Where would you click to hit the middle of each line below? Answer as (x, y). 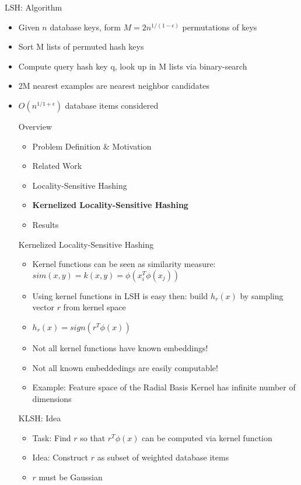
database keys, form (85, 27)
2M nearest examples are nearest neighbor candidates (114, 86)
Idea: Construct (60, 457)
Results (45, 224)
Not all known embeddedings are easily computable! (125, 367)
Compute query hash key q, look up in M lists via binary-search (133, 66)
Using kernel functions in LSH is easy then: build (120, 295)
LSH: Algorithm (34, 7)
